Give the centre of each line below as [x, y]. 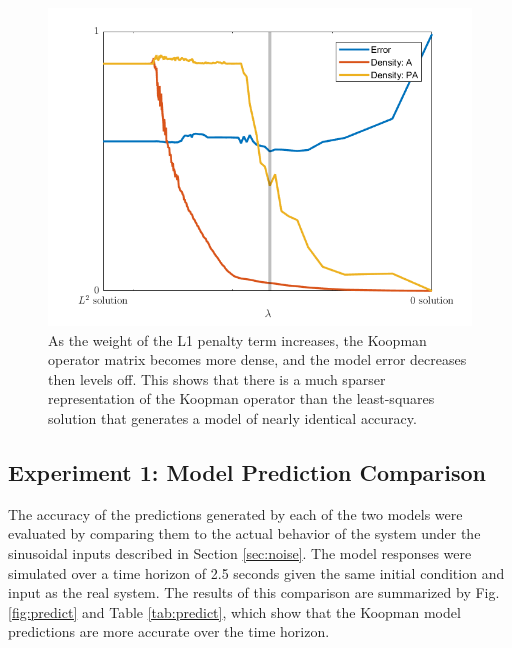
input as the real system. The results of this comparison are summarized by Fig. [254, 592]
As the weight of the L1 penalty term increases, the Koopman [237, 339]
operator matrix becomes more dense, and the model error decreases [257, 359]
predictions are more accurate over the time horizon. [169, 631]
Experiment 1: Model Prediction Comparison [247, 471]
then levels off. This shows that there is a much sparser [217, 378]
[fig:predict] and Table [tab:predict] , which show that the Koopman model [234, 611]
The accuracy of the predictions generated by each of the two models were [235, 513]
